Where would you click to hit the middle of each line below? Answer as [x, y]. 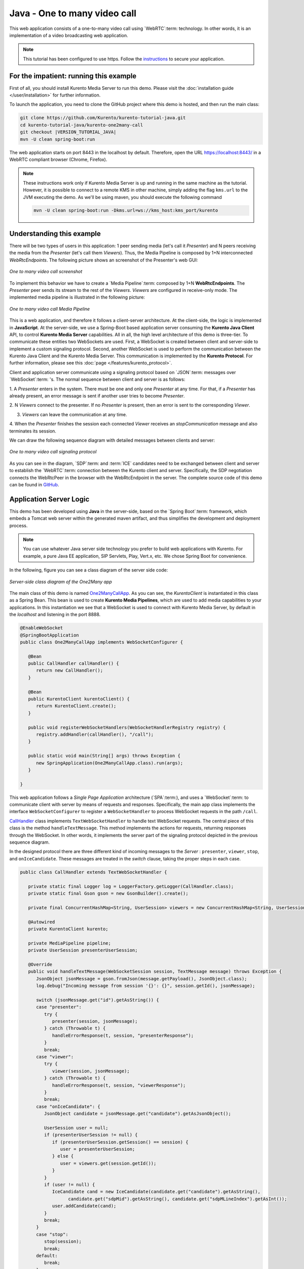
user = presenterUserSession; [98, 1149]
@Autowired [42, 922]
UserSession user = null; [76, 1128]
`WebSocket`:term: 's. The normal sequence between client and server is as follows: [97, 379]
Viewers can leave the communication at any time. [74, 414]
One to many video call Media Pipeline [50, 309]
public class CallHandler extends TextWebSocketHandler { [93, 872]
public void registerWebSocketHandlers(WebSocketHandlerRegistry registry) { [127, 727]
